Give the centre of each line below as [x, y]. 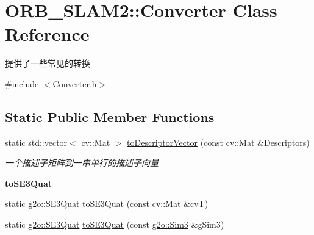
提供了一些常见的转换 [48, 63]
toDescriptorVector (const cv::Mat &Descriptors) [218, 142]
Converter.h [75, 83]
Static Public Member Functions [110, 116]
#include [22, 83]
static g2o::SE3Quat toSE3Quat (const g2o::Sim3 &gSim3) [115, 224]
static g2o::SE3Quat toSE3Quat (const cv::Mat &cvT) [107, 204]
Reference [47, 34]
